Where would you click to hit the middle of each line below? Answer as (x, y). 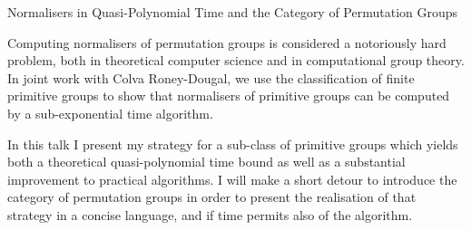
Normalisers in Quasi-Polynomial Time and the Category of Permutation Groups (233, 12)
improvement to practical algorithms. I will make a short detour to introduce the (232, 179)
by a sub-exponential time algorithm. (110, 113)
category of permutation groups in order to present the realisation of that (212, 197)
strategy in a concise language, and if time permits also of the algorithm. (210, 214)
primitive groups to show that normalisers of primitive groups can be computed (229, 96)
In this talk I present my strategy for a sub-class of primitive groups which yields (233, 144)
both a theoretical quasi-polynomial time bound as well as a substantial (206, 162)
